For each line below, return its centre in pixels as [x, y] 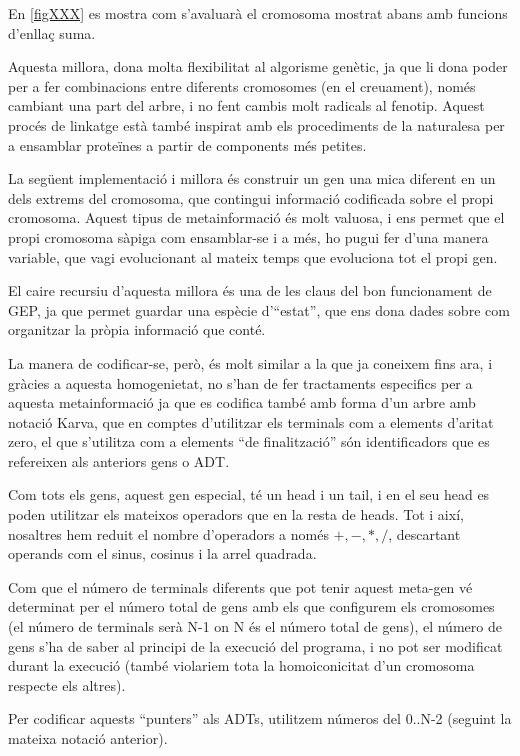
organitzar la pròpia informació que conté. [137, 329]
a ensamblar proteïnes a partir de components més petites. [187, 144]
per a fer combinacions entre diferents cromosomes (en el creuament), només [242, 85]
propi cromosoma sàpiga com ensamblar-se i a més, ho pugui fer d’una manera [248, 236]
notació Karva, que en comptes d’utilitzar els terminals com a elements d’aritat [251, 421]
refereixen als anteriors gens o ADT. [119, 460]
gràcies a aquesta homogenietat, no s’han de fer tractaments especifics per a [240, 382]
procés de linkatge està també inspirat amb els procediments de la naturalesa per [256, 124]
